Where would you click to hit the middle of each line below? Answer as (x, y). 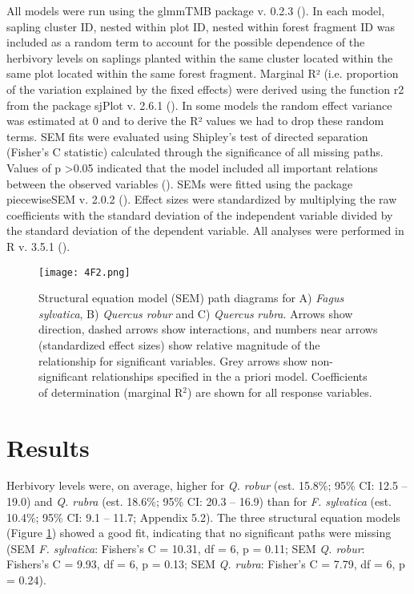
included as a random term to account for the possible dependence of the (186, 42)
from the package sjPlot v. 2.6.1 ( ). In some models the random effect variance (199, 105)
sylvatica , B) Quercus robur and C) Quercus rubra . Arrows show (196, 313)
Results (48, 447)
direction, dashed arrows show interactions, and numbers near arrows (208, 329)
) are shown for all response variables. (280, 392)
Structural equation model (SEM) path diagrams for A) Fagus (191, 298)
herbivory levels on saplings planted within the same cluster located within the (200, 57)
